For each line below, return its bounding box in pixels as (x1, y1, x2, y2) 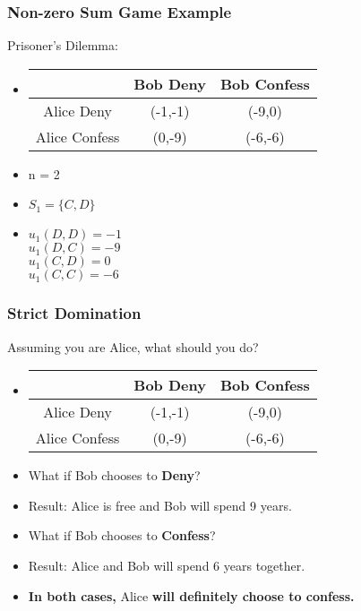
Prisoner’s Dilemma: (7, 36, 118, 55)
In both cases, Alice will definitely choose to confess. (28, 586, 355, 605)
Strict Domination (7, 302, 142, 324)
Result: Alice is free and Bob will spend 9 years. (28, 495, 292, 514)
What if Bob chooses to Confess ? (28, 526, 216, 545)
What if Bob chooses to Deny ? (28, 466, 201, 485)
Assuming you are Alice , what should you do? (7, 337, 259, 356)
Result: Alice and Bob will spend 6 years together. (28, 556, 305, 574)
